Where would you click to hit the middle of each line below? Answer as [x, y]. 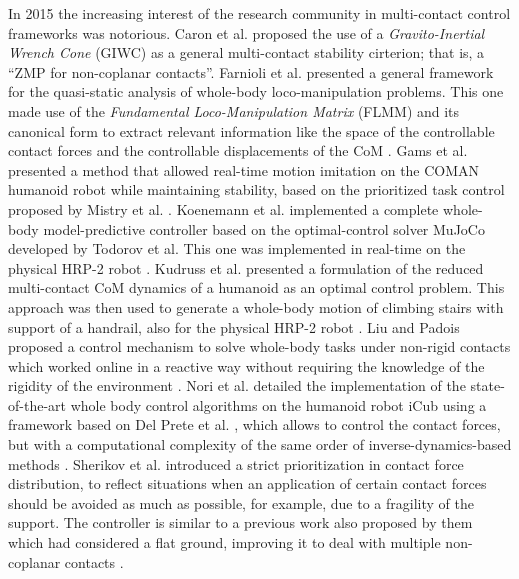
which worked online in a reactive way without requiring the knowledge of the [246, 365]
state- [487, 385]
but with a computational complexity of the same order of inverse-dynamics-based [260, 444]
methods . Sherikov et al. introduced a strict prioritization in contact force [236, 463]
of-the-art [37, 404]
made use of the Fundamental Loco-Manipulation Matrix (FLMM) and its [234, 110]
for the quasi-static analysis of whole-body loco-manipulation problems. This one [256, 91]
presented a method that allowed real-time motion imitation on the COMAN [244, 169]
